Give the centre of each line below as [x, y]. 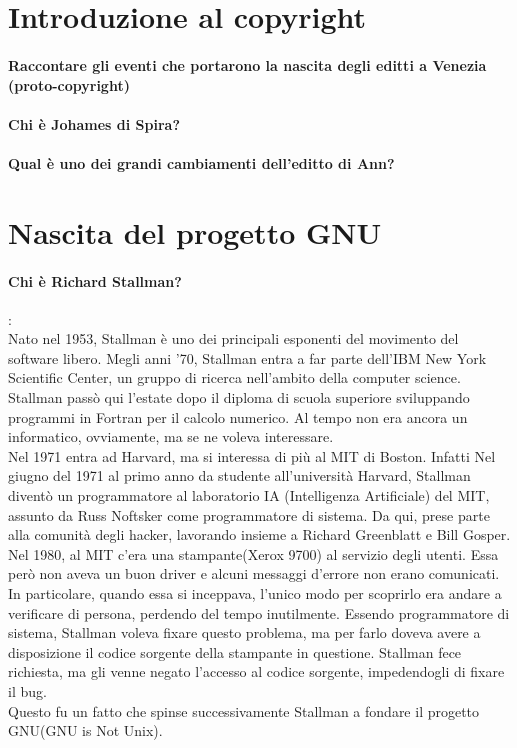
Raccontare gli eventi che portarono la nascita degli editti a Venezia [247, 64]
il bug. [27, 690]
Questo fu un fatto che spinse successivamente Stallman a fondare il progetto [244, 710]
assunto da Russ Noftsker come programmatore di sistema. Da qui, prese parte [249, 514]
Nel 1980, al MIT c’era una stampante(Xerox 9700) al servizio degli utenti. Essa [253, 553]
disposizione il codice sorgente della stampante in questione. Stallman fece [235, 651]
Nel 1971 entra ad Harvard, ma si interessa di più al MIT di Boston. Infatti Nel [252, 455]
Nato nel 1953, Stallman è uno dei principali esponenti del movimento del [233, 338]
